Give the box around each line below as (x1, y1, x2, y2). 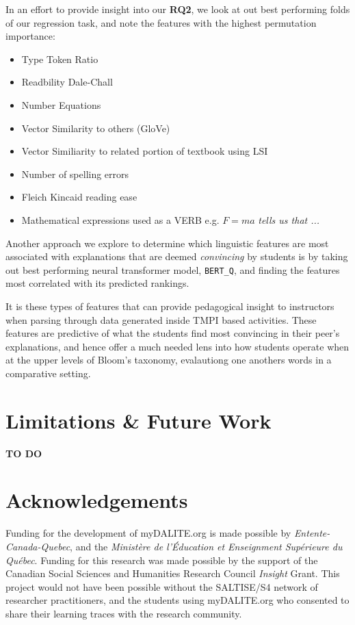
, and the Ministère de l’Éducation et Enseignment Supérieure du (70, 539, 343, 553)
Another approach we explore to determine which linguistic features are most (5, 235, 329, 250)
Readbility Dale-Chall (21, 75, 113, 89)
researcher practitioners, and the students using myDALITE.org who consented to (5, 593, 350, 607)
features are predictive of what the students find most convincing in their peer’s (5, 326, 340, 340)
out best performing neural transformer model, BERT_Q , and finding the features (5, 262, 340, 277)
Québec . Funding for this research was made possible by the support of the (5, 552, 318, 567)
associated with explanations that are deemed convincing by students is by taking (5, 249, 348, 264)
